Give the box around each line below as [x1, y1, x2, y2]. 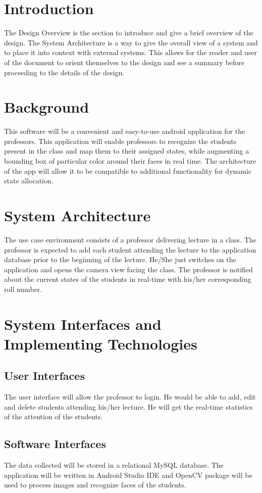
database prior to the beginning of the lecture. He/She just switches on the [4, 254, 236, 265]
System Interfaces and [4, 313, 162, 334]
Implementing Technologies [4, 333, 197, 354]
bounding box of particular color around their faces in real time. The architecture [4, 156, 256, 166]
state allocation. [4, 175, 54, 186]
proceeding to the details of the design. [4, 67, 125, 77]
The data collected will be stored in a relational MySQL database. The [4, 460, 224, 470]
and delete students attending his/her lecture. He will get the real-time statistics [4, 401, 253, 412]
